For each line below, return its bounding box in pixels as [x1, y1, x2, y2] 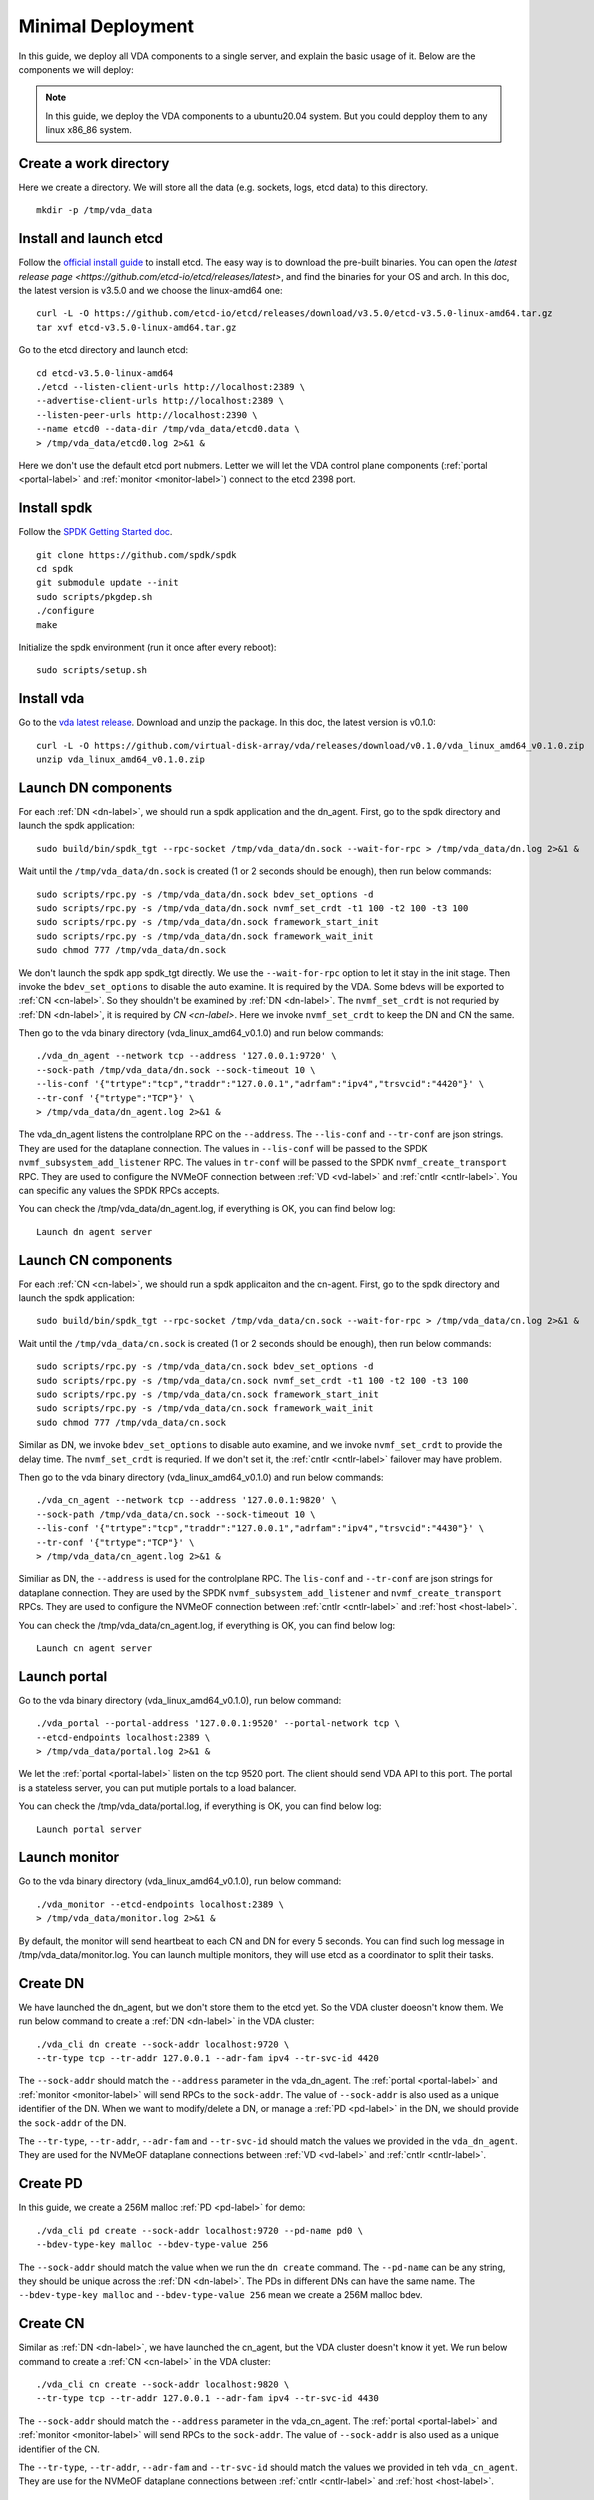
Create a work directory [18, 155, 170, 172]
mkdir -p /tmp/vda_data [36, 205, 153, 216]
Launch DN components [18, 779, 173, 796]
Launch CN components [18, 1251, 173, 1269]
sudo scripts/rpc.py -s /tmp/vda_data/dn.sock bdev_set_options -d [36, 888, 374, 900]
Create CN [18, 2315, 85, 2332]
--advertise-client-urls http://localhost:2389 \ [36, 395, 285, 407]
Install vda [18, 690, 85, 707]
